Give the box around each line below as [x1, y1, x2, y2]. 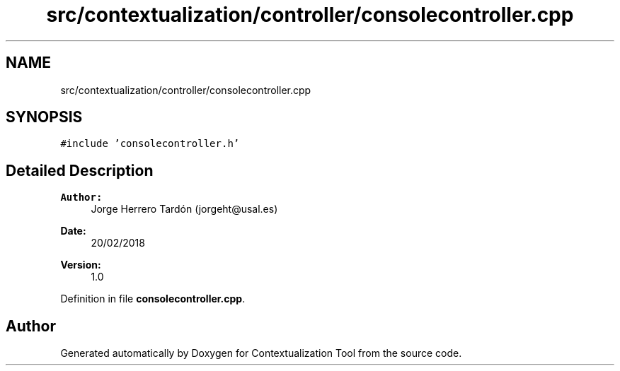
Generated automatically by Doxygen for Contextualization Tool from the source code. [60, 347, 462, 360]
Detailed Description [6, 161, 154, 179]
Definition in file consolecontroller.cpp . [60, 293, 246, 305]
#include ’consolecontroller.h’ [60, 138, 240, 150]
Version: [60, 259, 101, 271]
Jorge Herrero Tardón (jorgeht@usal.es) [91, 203, 278, 216]
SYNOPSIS [6, 108, 83, 126]
